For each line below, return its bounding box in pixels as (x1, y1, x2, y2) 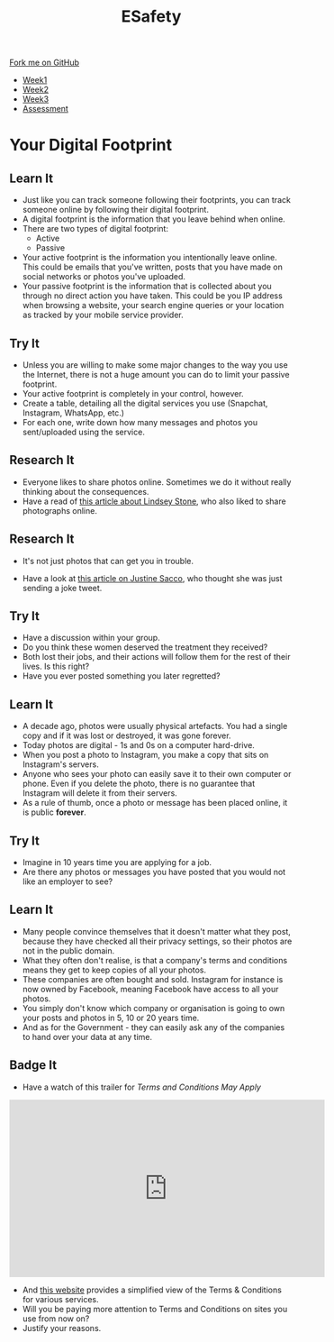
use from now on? (22, 1313, 90, 1324)
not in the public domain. (22, 945, 115, 956)
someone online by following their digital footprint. (22, 205, 210, 215)
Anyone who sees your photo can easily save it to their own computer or (22, 769, 292, 780)
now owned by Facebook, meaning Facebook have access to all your (22, 983, 279, 994)
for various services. (22, 1293, 99, 1304)
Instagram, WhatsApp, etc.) (22, 407, 124, 418)
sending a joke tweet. (22, 582, 103, 593)
